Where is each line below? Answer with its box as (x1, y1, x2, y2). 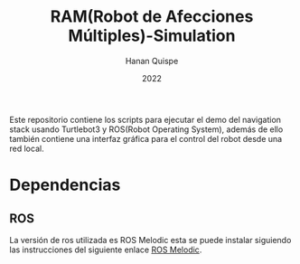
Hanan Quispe (125, 55, 179, 66)
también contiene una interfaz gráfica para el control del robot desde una (9, 133, 283, 144)
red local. (9, 143, 44, 154)
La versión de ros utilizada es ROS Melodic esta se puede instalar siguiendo (9, 234, 292, 245)
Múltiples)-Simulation (68, 25, 236, 46)
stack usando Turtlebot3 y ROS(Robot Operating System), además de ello (9, 124, 284, 135)
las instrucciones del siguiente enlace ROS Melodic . (9, 244, 202, 255)
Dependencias (9, 174, 121, 195)
